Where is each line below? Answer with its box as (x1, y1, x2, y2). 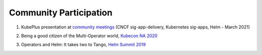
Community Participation (9, 7, 113, 18)
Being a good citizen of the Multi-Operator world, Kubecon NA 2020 (21, 33, 158, 39)
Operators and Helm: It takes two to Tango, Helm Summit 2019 (21, 41, 146, 48)
